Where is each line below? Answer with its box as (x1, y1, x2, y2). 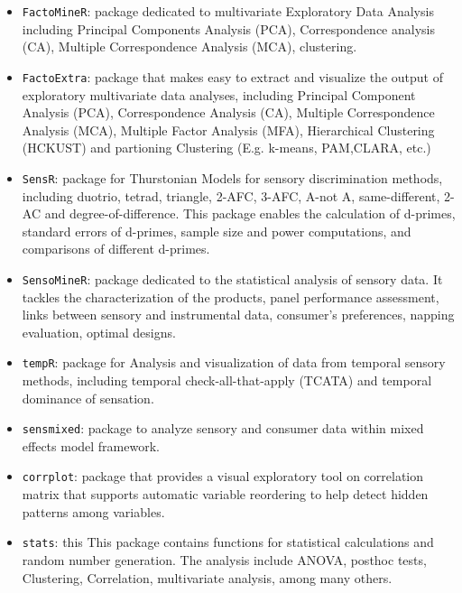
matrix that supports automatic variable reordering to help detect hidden (22, 485, 429, 504)
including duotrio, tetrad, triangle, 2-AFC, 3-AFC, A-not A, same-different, (22, 186, 440, 205)
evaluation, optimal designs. (22, 322, 176, 341)
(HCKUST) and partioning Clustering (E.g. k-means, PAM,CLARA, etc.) (22, 138, 431, 157)
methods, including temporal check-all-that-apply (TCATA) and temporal (22, 371, 432, 389)
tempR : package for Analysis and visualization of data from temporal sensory (22, 353, 446, 372)
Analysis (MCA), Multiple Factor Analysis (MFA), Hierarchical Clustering (22, 120, 435, 139)
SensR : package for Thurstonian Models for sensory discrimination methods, (22, 168, 443, 187)
